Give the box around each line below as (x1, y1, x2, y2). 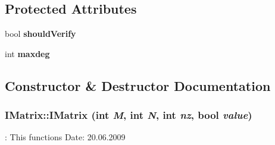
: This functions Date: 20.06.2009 (5, 131, 126, 143)
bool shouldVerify (5, 27, 76, 40)
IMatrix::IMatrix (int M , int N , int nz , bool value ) (5, 108, 252, 122)
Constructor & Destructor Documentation (5, 76, 271, 94)
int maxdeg (5, 47, 50, 59)
